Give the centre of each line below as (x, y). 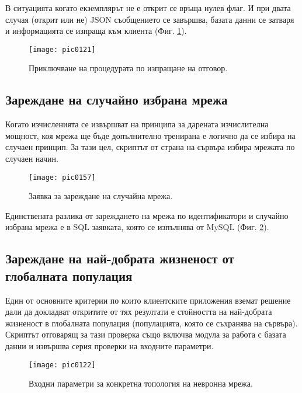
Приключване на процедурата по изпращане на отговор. (128, 68)
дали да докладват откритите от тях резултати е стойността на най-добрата (139, 312)
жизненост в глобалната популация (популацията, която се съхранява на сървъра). (152, 323)
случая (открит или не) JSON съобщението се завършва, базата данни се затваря (150, 19)
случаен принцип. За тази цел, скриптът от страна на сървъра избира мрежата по (150, 147)
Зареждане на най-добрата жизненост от (120, 258)
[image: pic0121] (62, 49)
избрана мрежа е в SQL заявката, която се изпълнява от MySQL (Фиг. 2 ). (137, 227)
